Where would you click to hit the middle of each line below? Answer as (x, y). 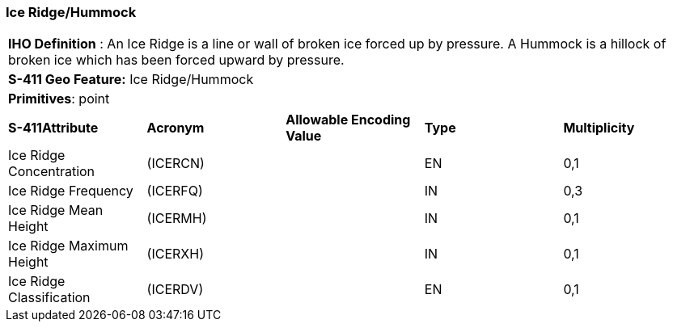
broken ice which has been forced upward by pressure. (176, 60)
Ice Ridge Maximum (68, 246)
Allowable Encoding (348, 120)
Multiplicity (599, 128)
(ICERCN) (176, 164)
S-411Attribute (53, 128)
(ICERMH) (177, 219)
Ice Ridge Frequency (71, 191)
